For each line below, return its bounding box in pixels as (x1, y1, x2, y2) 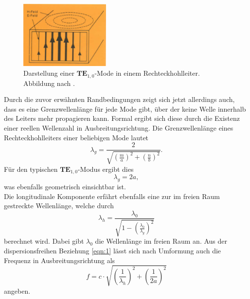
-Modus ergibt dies (77, 164, 134, 174)
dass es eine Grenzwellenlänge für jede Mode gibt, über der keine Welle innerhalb (4, 103, 246, 114)
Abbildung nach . (23, 78, 75, 88)
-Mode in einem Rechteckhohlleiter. (94, 67, 200, 78)
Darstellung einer (23, 67, 74, 78)
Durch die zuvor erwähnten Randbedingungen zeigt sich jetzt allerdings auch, (4, 94, 235, 104)
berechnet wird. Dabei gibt (4, 236, 84, 246)
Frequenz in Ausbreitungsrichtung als (4, 255, 115, 265)
